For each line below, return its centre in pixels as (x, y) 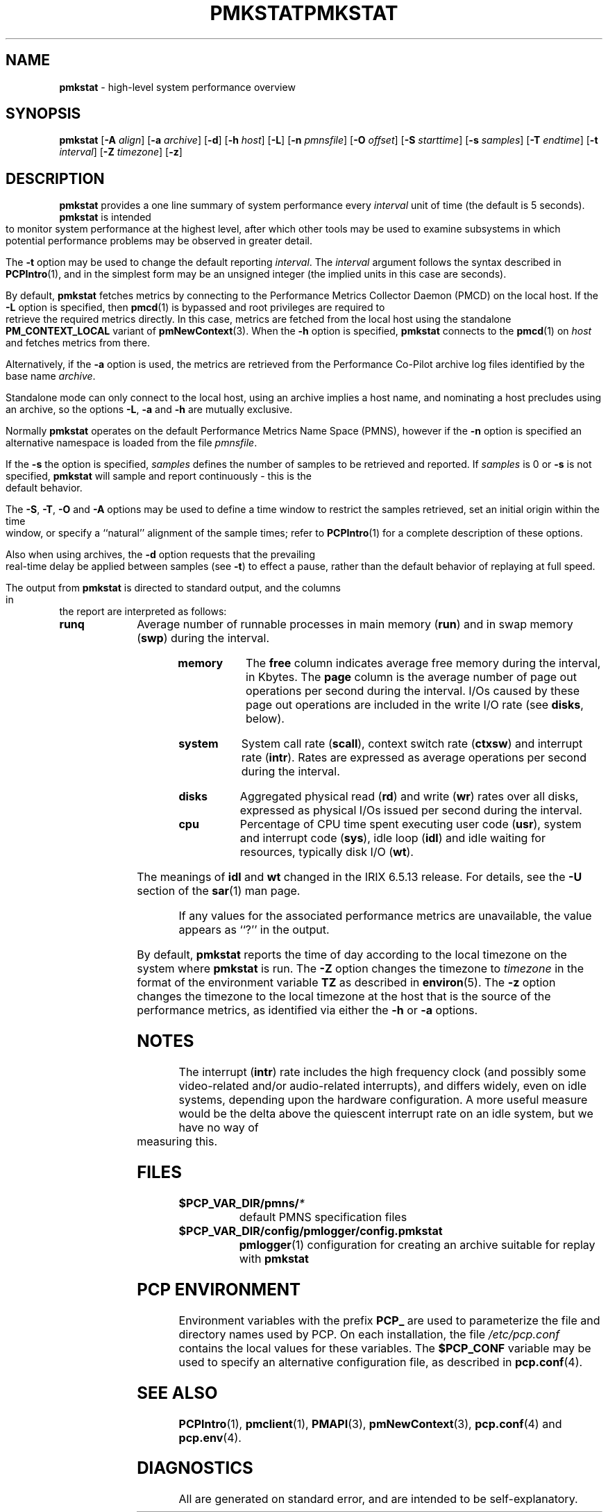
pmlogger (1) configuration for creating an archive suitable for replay (417, 1244)
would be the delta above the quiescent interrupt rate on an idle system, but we (386, 1114)
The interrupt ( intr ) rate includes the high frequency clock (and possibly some (382, 1072)
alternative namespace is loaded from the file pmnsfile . (132, 443)
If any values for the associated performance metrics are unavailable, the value (385, 916)
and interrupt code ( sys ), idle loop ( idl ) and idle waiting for (392, 838)
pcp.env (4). (210, 1437)
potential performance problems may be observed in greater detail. (159, 241)
